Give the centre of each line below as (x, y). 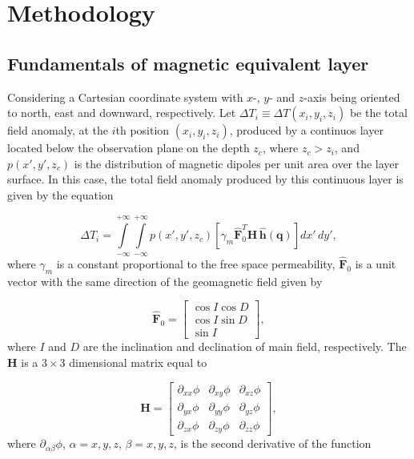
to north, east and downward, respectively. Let (122, 113)
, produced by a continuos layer (306, 130)
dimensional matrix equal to (138, 362)
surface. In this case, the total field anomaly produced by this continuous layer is (205, 179)
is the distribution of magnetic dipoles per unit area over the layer (237, 163)
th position (143, 130)
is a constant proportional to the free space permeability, (196, 263)
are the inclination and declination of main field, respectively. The (245, 346)
